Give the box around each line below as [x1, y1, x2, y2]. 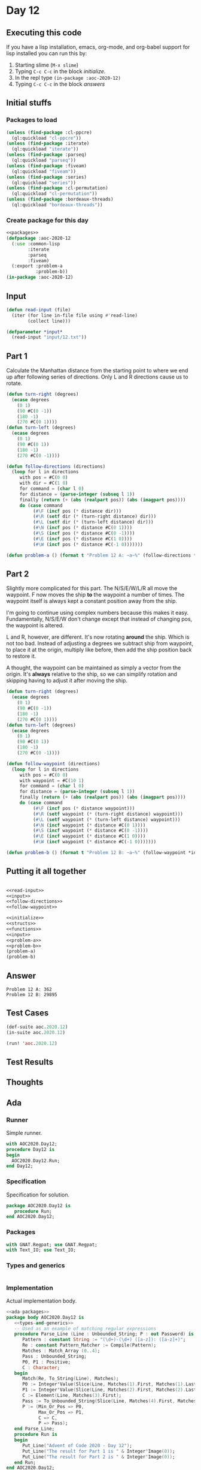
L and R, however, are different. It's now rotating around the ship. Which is [6, 633, 190, 641]
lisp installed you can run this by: [6, 50, 87, 57]
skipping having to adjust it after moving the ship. [6, 677, 127, 684]
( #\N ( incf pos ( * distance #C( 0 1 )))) [32, 525, 133, 531]
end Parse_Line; [14, 1426, 55, 1432]
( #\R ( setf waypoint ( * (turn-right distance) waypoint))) [32, 811, 184, 817]
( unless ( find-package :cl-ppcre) [6, 130, 93, 136]
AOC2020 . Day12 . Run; [11, 1158, 60, 1164]
